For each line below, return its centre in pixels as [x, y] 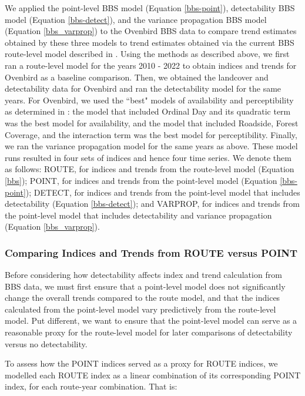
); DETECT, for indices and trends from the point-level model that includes [163, 192]
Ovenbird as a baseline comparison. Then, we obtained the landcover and [137, 77]
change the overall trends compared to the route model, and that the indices [143, 298]
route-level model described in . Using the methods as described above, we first [147, 54]
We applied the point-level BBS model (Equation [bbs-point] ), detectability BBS [150, 8]
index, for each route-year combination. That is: [91, 386]
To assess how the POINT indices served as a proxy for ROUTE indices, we [141, 363]
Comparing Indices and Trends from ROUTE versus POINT [151, 252]
